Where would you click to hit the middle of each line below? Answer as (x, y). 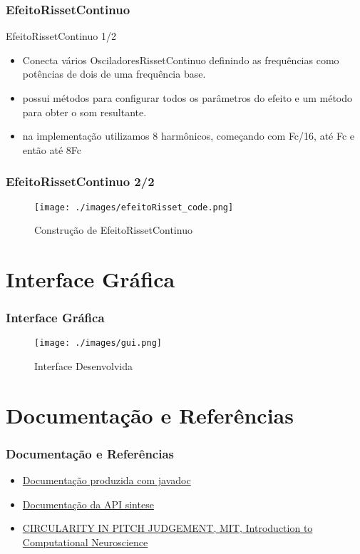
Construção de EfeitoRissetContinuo (113, 230)
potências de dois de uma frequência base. (114, 74)
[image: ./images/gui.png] (98, 343)
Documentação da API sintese (88, 504)
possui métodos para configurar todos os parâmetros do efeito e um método (187, 98)
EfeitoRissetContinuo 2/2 (80, 181)
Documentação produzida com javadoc (107, 480)
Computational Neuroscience (85, 542)
